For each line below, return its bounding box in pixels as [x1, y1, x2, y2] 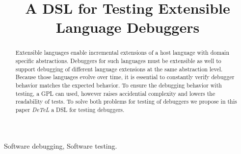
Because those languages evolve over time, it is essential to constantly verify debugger [15, 73, 235, 81]
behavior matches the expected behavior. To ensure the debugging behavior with [15, 81, 222, 89]
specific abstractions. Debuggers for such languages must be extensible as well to [15, 57, 221, 65]
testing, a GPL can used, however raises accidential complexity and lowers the [15, 89, 215, 97]
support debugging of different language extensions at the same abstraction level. [15, 65, 223, 73]
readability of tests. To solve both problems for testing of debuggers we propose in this [15, 97, 237, 106]
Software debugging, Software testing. [4, 140, 117, 151]
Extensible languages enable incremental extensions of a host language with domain [15, 48, 229, 57]
